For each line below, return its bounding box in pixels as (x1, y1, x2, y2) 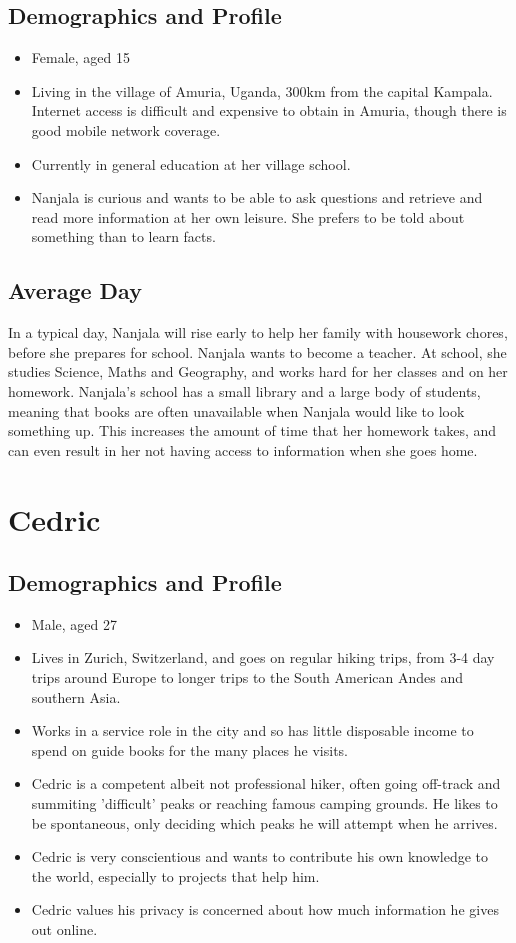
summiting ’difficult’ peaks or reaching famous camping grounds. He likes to (31, 793, 498, 814)
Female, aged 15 (31, 47, 130, 68)
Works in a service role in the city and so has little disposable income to (31, 720, 474, 741)
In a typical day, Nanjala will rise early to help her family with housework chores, (8, 322, 508, 343)
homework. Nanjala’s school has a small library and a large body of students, (8, 380, 481, 401)
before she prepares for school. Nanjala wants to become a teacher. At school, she (8, 341, 507, 362)
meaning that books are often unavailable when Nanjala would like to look (8, 400, 465, 421)
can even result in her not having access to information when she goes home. (8, 439, 478, 460)
